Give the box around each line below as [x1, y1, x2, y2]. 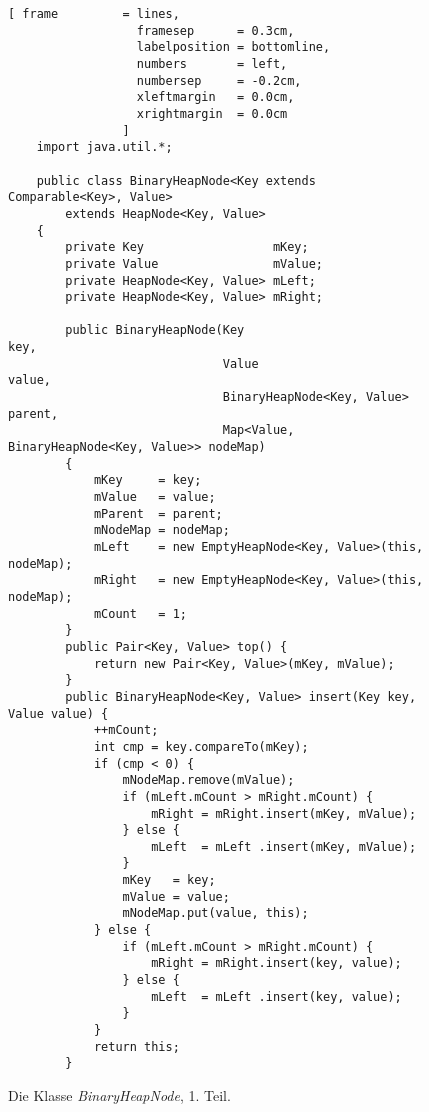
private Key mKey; [65, 240, 309, 255]
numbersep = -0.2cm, [136, 73, 302, 88]
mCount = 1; [93, 606, 187, 621]
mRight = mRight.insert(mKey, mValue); [151, 806, 417, 821]
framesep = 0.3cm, [136, 23, 295, 38]
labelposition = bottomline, [136, 40, 331, 55]
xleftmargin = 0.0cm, [136, 90, 295, 105]
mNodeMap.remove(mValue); [122, 773, 295, 788]
